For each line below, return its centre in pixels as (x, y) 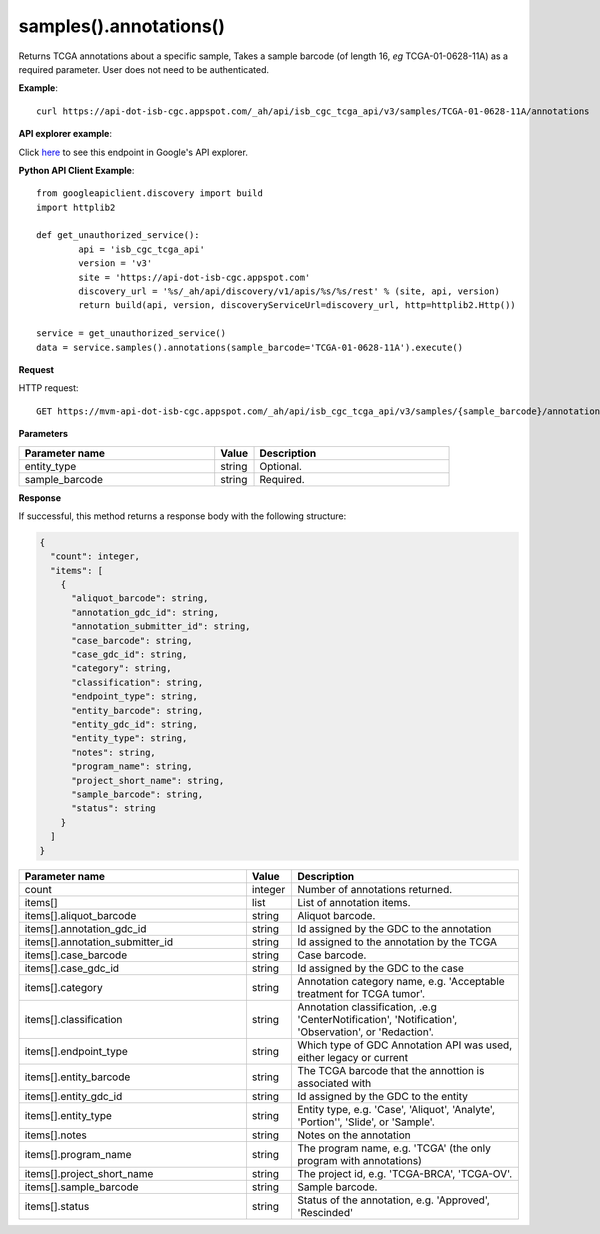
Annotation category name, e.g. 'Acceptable (400, 982)
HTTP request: (48, 388)
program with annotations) (359, 1161)
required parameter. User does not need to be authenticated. (144, 69)
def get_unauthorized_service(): (118, 235)
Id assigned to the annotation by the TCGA (396, 942)
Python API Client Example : (76, 170)
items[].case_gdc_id (72, 968)
